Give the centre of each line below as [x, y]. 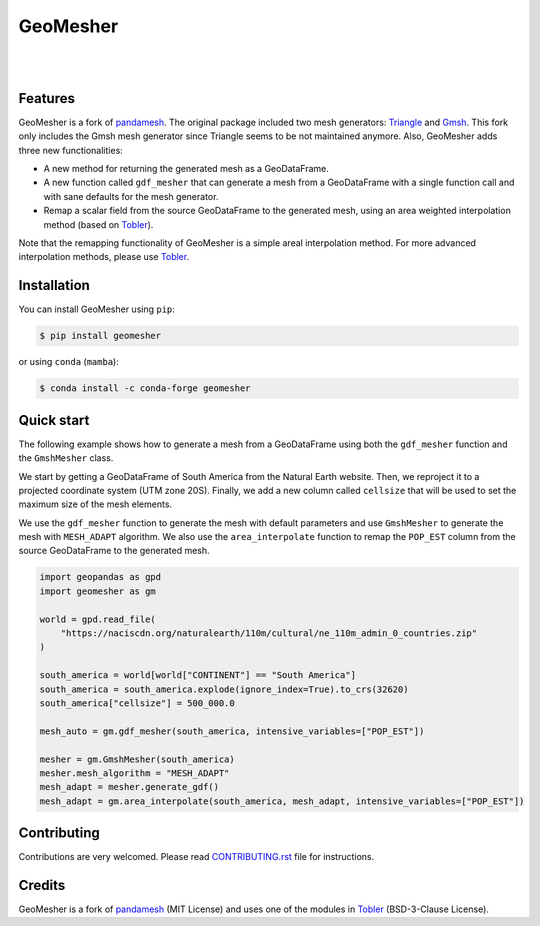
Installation [54, 285]
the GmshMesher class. [66, 458]
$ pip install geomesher [100, 336]
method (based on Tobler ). [98, 224]
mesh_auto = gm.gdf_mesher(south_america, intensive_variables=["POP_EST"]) [232, 731]
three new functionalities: [71, 150]
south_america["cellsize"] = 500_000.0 [137, 703]
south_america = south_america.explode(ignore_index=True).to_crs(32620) [224, 689]
